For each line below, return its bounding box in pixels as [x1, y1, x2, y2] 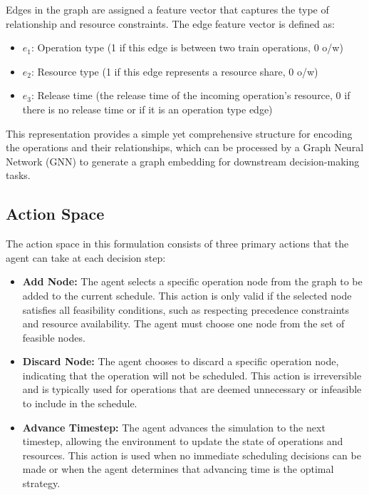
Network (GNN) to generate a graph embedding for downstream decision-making [6, 153, 360, 168]
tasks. [6, 168, 31, 183]
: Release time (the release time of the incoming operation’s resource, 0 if [31, 88, 350, 103]
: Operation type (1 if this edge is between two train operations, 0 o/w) [31, 40, 343, 55]
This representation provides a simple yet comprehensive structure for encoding [6, 126, 353, 141]
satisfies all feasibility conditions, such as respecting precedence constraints [22, 302, 349, 317]
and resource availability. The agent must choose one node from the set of [22, 316, 345, 331]
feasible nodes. [22, 330, 85, 345]
